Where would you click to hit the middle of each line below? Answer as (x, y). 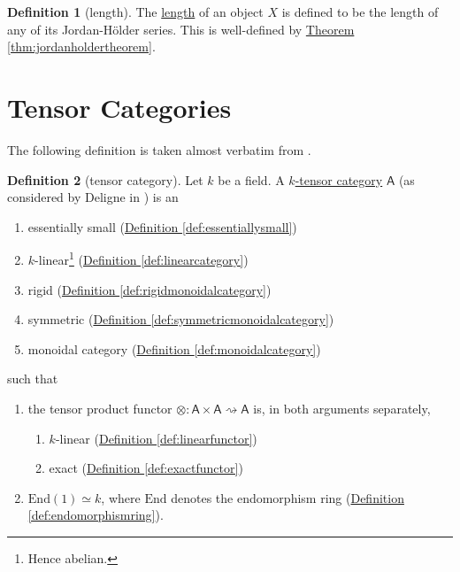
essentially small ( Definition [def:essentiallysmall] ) (162, 226)
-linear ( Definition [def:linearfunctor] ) (156, 438)
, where (121, 497)
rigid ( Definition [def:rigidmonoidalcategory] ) (149, 289)
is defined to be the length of (360, 12)
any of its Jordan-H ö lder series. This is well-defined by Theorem (181, 29)
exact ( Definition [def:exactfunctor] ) (146, 468)
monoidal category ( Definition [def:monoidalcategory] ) (174, 348)
